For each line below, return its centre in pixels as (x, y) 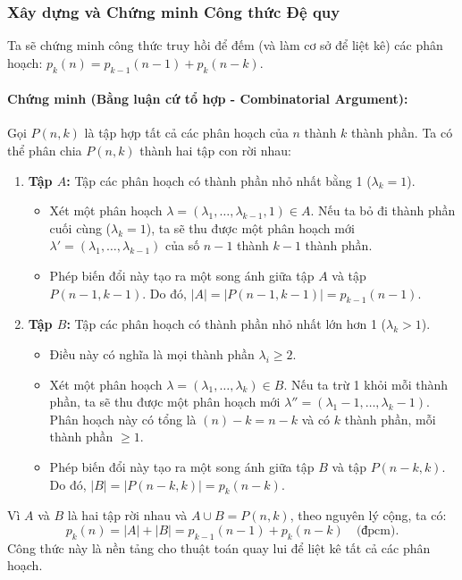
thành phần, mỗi (390, 419)
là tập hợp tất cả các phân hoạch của (186, 133)
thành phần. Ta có (402, 133)
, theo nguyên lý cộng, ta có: (368, 515)
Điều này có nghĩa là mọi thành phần (152, 353)
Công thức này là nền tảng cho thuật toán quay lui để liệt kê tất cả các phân (219, 547)
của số (182, 245)
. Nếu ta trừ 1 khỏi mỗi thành (366, 384)
